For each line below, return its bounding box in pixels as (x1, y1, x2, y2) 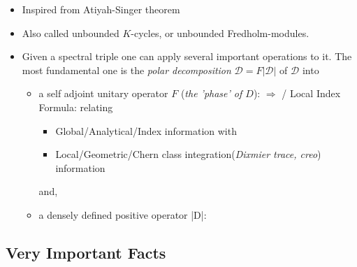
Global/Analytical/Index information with (55, 123, 237, 138)
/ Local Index (282, 86, 341, 101)
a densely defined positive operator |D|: (38, 207, 207, 222)
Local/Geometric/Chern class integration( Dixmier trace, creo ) (55, 147, 321, 161)
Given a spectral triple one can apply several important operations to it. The (22, 49, 352, 64)
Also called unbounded (22, 25, 119, 40)
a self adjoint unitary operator (38, 86, 168, 101)
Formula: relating (38, 99, 113, 114)
